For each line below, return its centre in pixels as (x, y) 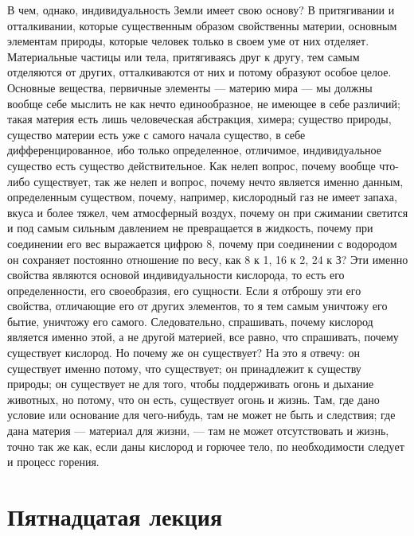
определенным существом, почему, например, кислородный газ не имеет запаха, (202, 197)
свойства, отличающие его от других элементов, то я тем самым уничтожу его (197, 306)
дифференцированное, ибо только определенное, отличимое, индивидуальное (194, 150)
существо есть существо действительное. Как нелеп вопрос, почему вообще (191, 165)
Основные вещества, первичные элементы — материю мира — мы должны (190, 87)
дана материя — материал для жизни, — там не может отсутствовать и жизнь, (198, 431)
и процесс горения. (53, 462)
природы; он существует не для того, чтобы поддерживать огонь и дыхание (191, 384)
